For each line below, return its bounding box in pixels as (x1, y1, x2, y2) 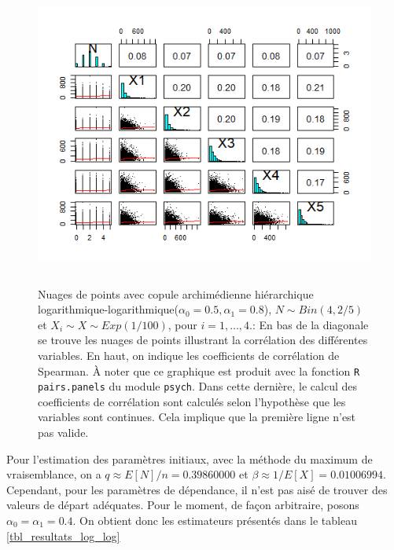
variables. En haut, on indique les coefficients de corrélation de (38, 346, 340, 363)
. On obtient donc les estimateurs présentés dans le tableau (72, 511, 357, 528)
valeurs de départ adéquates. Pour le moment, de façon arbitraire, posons (6, 497, 359, 513)
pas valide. (38, 424, 89, 440)
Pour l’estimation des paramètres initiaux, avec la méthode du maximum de (6, 450, 373, 467)
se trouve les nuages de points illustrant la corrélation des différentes (38, 332, 368, 348)
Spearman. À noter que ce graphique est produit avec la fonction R (38, 362, 360, 379)
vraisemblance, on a (6, 466, 101, 482)
